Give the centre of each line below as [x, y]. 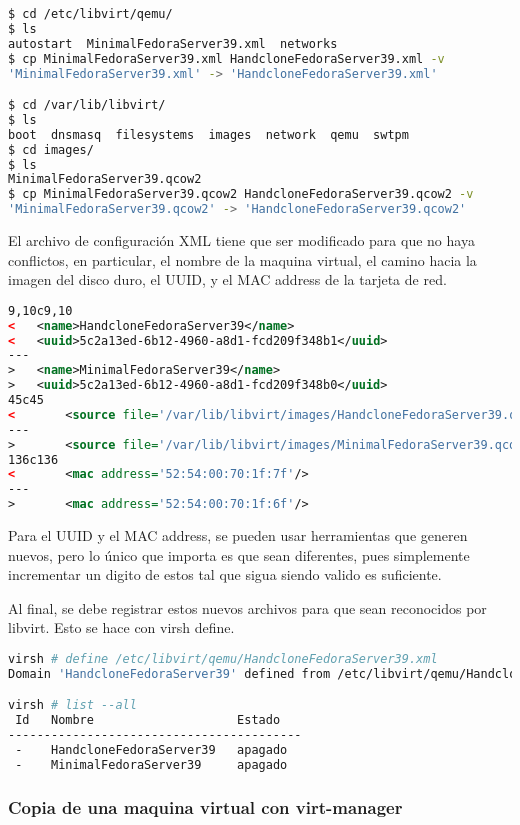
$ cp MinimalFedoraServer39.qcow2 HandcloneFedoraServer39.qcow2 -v [241, 194]
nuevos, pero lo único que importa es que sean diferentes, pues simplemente [239, 554]
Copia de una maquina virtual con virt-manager [205, 806]
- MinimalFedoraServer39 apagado [151, 764]
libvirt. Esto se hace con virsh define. [121, 627]
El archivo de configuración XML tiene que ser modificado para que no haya [241, 240]
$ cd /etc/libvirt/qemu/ [90, 14]
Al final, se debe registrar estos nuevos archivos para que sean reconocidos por [247, 607]
